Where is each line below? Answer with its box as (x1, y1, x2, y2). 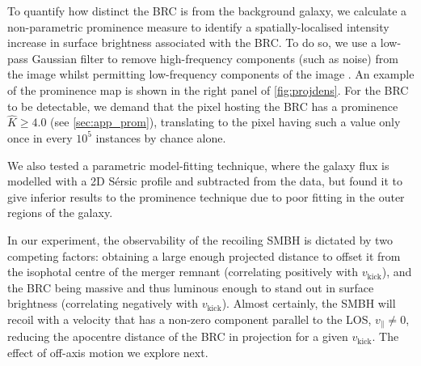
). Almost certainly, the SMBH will (221, 295, 396, 312)
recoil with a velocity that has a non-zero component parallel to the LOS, (7, 310, 372, 327)
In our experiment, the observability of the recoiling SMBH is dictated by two (7, 231, 393, 248)
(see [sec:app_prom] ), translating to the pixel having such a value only (50, 113, 401, 130)
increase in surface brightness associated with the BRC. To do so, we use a (7, 34, 377, 51)
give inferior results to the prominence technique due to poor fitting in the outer (7, 188, 405, 205)
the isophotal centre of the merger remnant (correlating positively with (7, 263, 358, 280)
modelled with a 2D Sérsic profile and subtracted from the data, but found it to (7, 172, 402, 189)
